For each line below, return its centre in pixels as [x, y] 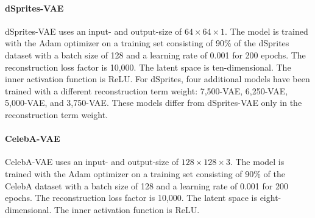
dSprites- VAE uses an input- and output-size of [94, 31]
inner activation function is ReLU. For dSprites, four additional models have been [157, 79]
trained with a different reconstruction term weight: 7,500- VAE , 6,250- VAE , [147, 90]
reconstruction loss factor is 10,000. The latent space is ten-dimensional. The [148, 67]
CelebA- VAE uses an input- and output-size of [92, 162]
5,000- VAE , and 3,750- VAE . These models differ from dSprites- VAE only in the [154, 103]
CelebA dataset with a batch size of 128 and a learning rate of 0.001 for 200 [147, 185]
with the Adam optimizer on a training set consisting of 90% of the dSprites [147, 43]
